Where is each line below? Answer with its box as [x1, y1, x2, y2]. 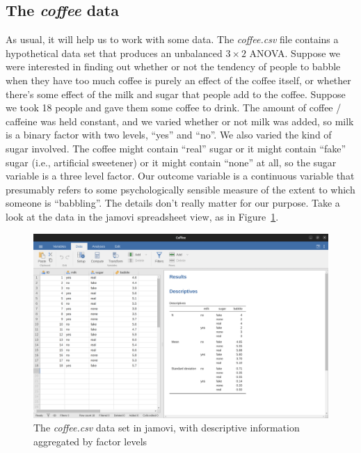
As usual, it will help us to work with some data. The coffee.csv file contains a [6, 32, 339, 47]
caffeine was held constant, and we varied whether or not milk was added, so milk [6, 113, 354, 128]
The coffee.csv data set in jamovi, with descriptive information [33, 420, 300, 435]
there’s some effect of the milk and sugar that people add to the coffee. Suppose [6, 86, 346, 101]
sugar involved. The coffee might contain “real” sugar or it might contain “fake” [6, 141, 346, 155]
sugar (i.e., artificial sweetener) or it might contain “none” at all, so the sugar [6, 154, 337, 169]
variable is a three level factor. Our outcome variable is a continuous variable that [6, 168, 355, 183]
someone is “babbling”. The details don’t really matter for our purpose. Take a [6, 196, 340, 210]
